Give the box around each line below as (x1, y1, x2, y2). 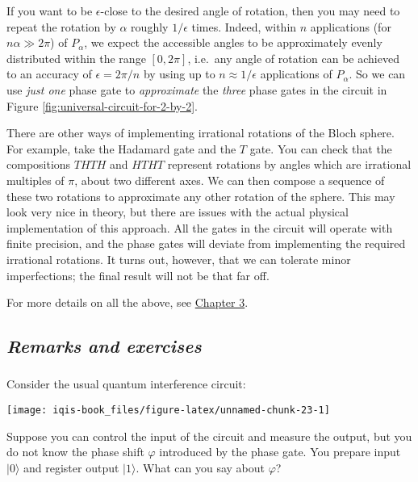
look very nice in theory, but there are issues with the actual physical (6, 203, 349, 220)
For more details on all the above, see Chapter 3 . (6, 294, 249, 311)
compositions (6, 156, 71, 173)
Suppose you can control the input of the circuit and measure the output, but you (6, 427, 412, 444)
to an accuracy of (6, 65, 92, 82)
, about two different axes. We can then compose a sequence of (74, 171, 385, 188)
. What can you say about (136, 459, 265, 476)
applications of (260, 65, 332, 82)
